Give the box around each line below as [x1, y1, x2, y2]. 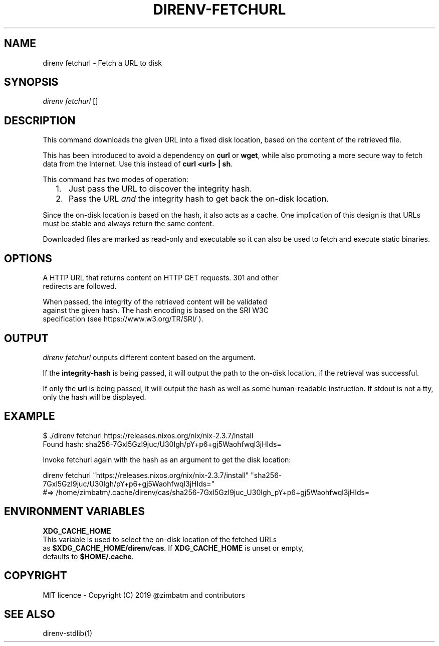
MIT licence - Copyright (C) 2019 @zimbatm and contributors [43, 590, 245, 599]
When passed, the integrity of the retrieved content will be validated [43, 297, 267, 306]
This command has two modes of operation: [43, 175, 188, 184]
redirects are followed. [43, 282, 117, 291]
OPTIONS [4, 252, 52, 265]
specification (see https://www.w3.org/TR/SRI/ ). [43, 314, 203, 324]
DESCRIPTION [4, 114, 76, 127]
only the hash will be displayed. [43, 392, 146, 401]
